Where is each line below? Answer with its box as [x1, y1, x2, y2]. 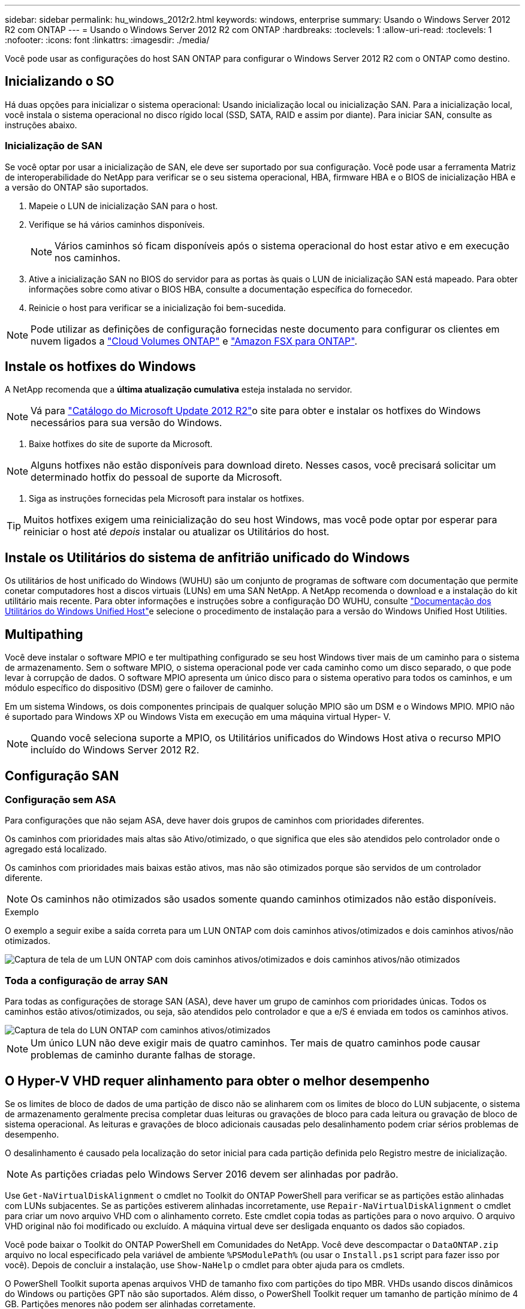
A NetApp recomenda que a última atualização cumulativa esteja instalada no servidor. [5, 384, 352, 395]
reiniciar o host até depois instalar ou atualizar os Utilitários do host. [23, 526, 330, 538]
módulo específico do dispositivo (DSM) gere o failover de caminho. [5, 683, 273, 693]
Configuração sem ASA [5, 793, 116, 806]
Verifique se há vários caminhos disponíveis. [29, 219, 205, 230]
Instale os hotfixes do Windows [5, 359, 196, 375]
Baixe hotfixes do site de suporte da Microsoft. [29, 439, 213, 450]
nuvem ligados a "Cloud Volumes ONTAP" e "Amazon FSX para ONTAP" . [31, 334, 358, 347]
